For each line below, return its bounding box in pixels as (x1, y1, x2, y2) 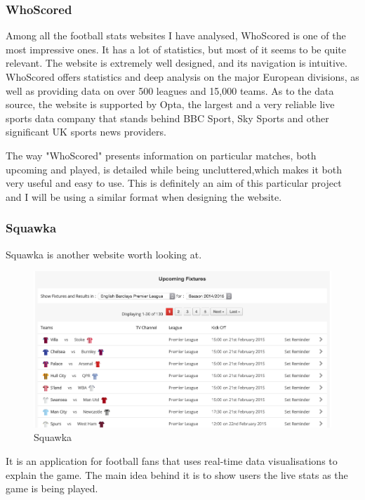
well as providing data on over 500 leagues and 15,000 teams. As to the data (6, 83, 334, 98)
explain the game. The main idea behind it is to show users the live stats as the (6, 467, 348, 482)
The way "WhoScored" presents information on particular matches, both (6, 147, 317, 162)
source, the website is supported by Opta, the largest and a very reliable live (6, 97, 335, 112)
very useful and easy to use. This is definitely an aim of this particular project (6, 176, 342, 190)
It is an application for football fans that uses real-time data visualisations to (6, 454, 338, 468)
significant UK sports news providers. (6, 124, 166, 139)
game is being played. (6, 481, 98, 496)
